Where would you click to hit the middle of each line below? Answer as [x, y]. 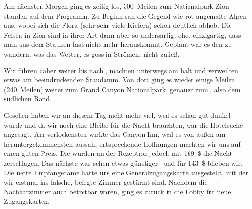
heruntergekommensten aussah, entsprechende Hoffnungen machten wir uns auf [122, 143]
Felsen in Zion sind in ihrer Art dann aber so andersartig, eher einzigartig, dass [123, 34]
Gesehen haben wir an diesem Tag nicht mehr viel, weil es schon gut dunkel [117, 115]
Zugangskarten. [27, 201]
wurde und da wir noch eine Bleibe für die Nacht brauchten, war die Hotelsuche [124, 124]
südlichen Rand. [28, 99]
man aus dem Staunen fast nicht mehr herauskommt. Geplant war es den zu [118, 44]
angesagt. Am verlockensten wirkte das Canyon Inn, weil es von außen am [115, 134]
